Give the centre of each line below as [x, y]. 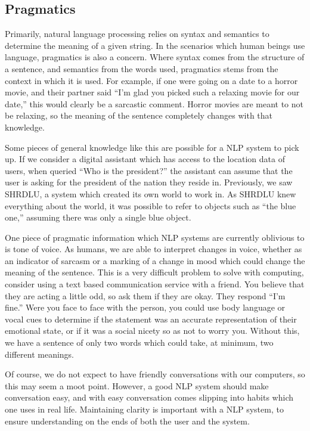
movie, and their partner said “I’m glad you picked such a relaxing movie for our [152, 92]
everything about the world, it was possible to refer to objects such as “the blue [151, 205]
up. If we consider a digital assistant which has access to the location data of [145, 159]
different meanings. [40, 354]
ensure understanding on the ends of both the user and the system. [127, 421]
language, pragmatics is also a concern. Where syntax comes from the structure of [155, 57]
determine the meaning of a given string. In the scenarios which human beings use [155, 45]
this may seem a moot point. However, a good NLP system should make [137, 385]
